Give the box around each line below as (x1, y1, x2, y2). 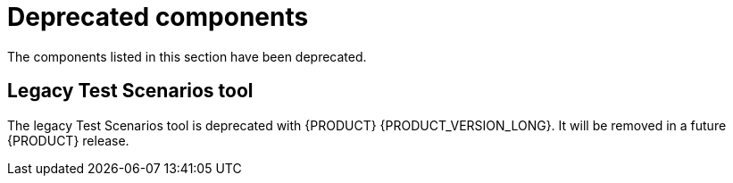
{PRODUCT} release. (7, 132, 129, 148)
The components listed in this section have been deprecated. (7, 48, 367, 64)
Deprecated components (7, 2, 309, 32)
